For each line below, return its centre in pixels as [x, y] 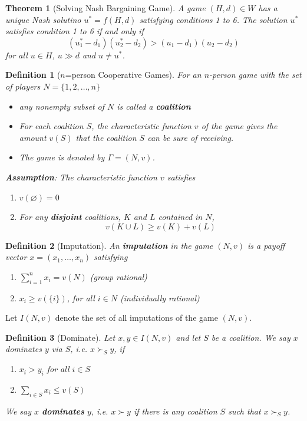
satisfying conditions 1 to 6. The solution [213, 19]
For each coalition [51, 126]
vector [16, 257]
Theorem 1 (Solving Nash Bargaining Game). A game [105, 8]
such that [245, 411]
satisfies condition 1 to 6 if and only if [75, 31]
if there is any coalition [175, 411]
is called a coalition [154, 106]
